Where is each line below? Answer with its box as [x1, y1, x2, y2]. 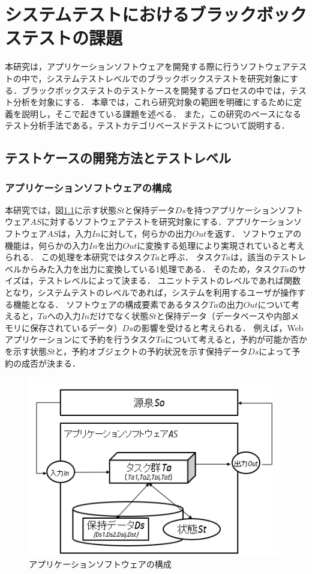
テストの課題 [22, 25, 123, 50]
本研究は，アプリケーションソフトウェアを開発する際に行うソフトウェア [5, 60, 290, 73]
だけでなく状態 [89, 310, 149, 322]
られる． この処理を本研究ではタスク [5, 251, 151, 263]
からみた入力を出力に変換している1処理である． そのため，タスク [21, 262, 280, 275]
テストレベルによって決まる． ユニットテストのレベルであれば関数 [38, 274, 301, 287]
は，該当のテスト [230, 251, 298, 263]
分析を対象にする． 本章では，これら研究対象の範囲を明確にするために [13, 96, 293, 108]
